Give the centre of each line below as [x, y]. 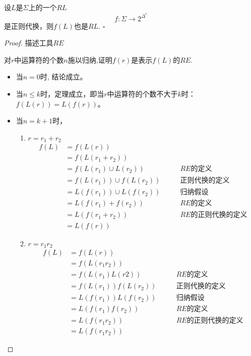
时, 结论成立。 [64, 77]
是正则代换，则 [29, 26]
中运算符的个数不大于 [142, 94]
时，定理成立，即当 [72, 94]
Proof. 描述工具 [29, 43]
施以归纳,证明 [90, 59]
